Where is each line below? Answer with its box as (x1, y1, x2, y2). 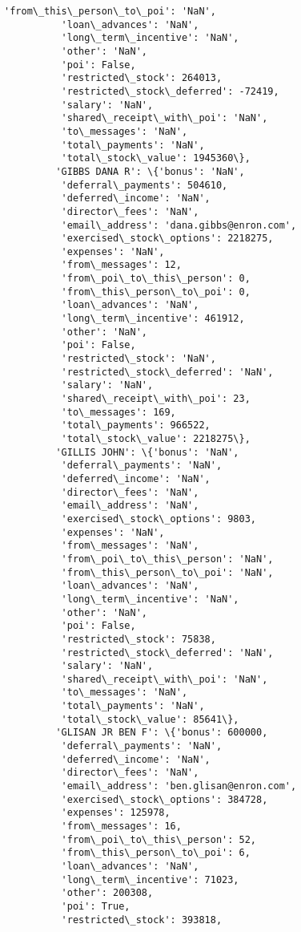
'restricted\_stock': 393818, (61, 914, 223, 926)
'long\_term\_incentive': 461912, (61, 313, 245, 325)
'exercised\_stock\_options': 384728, (61, 793, 268, 805)
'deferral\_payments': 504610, (61, 179, 228, 191)
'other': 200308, (61, 887, 154, 899)
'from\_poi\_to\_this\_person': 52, (61, 833, 256, 845)
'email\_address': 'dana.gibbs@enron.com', (61, 219, 297, 231)
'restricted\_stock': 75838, (61, 633, 216, 645)
